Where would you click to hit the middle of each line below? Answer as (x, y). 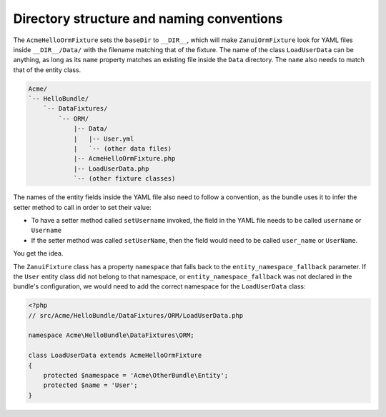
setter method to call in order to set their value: (82, 207)
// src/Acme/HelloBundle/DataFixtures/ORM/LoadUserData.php (136, 315)
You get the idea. (38, 253)
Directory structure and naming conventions (148, 19)
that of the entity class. (47, 70)
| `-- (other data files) (122, 149)
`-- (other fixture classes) (124, 179)
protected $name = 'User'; (91, 385)
